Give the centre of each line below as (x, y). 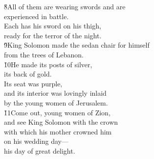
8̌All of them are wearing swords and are (65, 6)
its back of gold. (28, 74)
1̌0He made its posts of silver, (48, 64)
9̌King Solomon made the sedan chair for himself (77, 45)
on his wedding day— (36, 141)
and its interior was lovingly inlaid (55, 93)
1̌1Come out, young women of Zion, (57, 112)
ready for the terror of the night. (53, 35)
